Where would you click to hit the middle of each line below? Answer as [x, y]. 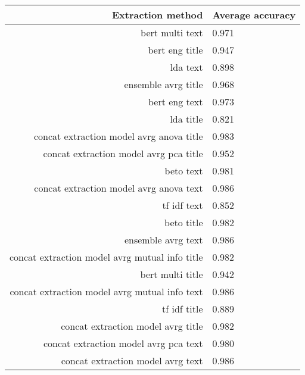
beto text [184, 171]
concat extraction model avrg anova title [118, 136]
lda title [186, 119]
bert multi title [172, 274]
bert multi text [172, 32]
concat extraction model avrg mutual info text [106, 291]
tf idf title [183, 309]
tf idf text [183, 205]
